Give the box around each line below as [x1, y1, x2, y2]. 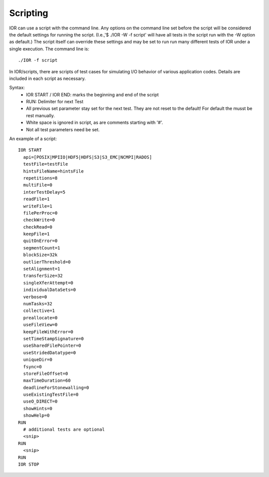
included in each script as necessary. [9, 75, 86, 81]
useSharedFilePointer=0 [23, 343, 82, 349]
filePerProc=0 [23, 210, 58, 216]
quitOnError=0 [23, 238, 58, 244]
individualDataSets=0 [23, 287, 76, 293]
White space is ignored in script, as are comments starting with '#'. [26, 120, 163, 126]
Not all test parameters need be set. [26, 126, 100, 132]
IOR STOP [18, 462, 39, 467]
